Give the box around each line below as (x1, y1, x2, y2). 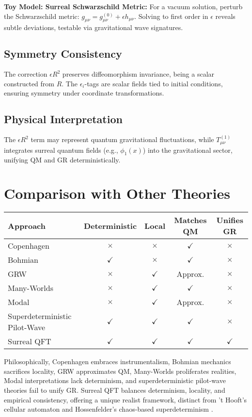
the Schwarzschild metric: (4, 11, 79, 21)
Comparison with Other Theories (4, 183, 230, 203)
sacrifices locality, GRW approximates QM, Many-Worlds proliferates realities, (4, 366, 236, 376)
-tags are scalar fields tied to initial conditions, (84, 78, 223, 88)
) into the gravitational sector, (142, 144, 233, 155)
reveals (215, 11, 236, 21)
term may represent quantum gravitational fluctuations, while (31, 134, 214, 144)
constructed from (4, 78, 54, 88)
